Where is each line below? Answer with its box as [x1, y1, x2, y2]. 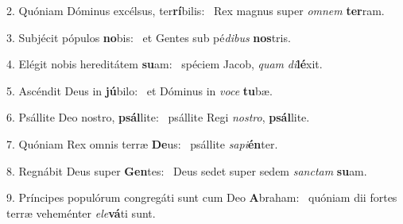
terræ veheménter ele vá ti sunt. [6, 204, 156, 221]
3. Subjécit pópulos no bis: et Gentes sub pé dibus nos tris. [6, 29, 291, 45]
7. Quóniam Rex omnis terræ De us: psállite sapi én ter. [6, 135, 278, 152]
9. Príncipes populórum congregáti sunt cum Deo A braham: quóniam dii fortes [6, 189, 397, 206]
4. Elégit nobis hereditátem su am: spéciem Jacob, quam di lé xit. [6, 56, 323, 72]
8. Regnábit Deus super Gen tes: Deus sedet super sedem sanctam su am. [6, 162, 367, 179]
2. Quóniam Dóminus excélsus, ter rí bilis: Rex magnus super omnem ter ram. [6, 2, 385, 18]
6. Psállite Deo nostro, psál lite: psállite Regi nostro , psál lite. [6, 109, 310, 126]
